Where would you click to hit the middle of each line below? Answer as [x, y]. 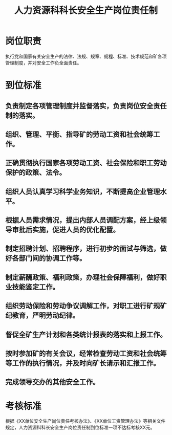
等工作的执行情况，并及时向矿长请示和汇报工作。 [83, 363]
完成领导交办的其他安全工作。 [52, 382]
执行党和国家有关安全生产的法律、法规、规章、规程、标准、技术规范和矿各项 [86, 56]
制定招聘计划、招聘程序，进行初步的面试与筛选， [83, 249]
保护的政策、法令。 [36, 173]
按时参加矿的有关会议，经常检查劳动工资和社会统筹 [86, 354]
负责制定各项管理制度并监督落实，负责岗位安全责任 [86, 106]
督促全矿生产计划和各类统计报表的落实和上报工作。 [86, 334]
